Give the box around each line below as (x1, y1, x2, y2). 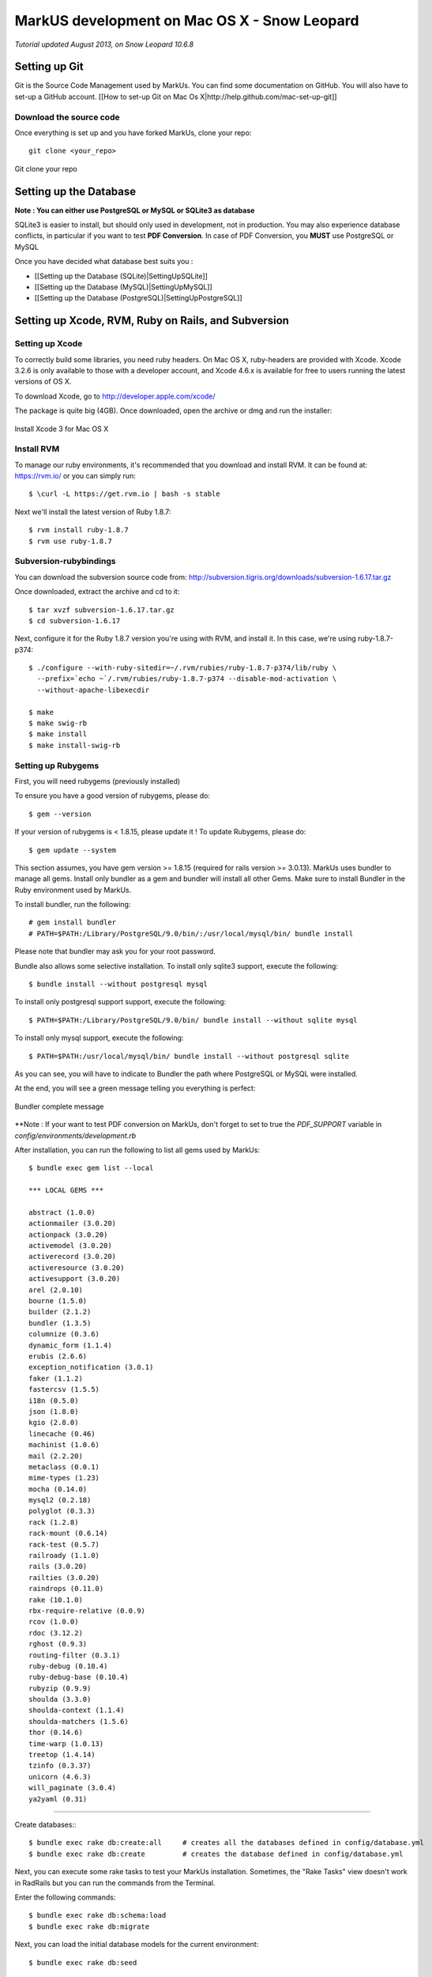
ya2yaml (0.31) (28, 1794, 88, 1803)
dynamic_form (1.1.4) (28, 1340, 112, 1350)
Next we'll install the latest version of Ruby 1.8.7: (14, 507, 171, 516)
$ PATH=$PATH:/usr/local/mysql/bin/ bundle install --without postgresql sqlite (28, 1052, 350, 1060)
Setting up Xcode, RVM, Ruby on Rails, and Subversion (14, 314, 290, 327)
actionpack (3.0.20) (28, 1230, 108, 1239)
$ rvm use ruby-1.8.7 (28, 536, 112, 546)
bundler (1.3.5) (28, 1318, 92, 1328)
